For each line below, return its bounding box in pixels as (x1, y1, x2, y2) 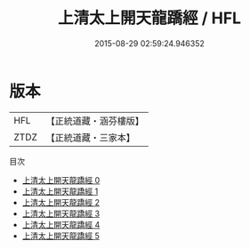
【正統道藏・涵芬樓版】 (45, 115, 145, 127)
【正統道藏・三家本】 (45, 131, 136, 143)
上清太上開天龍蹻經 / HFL (57, 8, 242, 28)
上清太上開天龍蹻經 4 (21, 219, 101, 229)
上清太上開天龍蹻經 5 (21, 230, 101, 241)
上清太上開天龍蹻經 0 (21, 174, 101, 185)
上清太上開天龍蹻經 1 (21, 186, 99, 197)
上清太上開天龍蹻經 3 (21, 208, 101, 219)
